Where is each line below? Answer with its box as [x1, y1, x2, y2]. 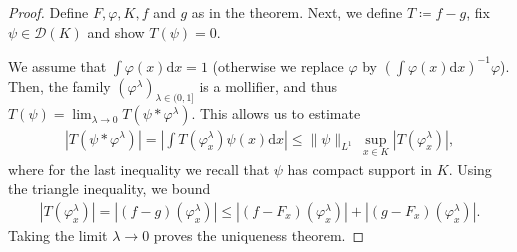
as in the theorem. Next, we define [191, 2, 403, 22]
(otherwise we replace [212, 55, 344, 76]
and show [87, 21, 145, 42]
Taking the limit [8, 224, 108, 245]
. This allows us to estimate [191, 103, 361, 124]
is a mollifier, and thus [199, 75, 337, 96]
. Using [448, 158, 492, 179]
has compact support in [287, 158, 433, 179]
